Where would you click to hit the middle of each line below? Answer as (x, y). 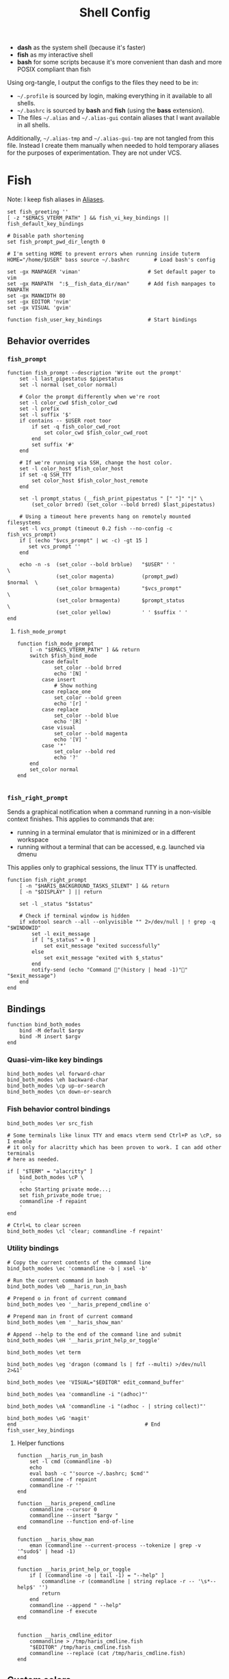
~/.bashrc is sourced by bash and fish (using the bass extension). (110, 110)
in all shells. (33, 125)
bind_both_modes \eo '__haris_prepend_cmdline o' (79, 1304)
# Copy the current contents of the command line (79, 1262)
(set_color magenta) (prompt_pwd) (117, 577)
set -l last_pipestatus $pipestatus (72, 379)
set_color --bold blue (86, 716)
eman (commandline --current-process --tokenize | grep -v (116, 1545)
